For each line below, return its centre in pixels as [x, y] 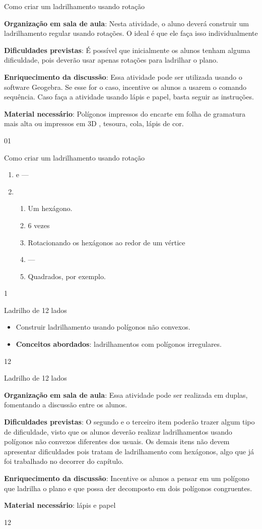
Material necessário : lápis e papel [60, 505]
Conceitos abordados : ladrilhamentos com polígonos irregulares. [119, 344]
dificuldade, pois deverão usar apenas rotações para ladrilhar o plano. [111, 60]
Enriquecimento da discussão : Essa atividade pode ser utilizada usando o [123, 76]
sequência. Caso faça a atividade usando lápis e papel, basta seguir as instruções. [129, 97]
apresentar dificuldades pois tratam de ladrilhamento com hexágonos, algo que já [129, 451]
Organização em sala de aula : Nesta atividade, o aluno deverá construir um [126, 23]
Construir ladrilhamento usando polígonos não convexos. [103, 327]
